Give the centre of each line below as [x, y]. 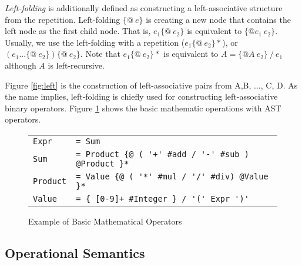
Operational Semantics [75, 252]
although [21, 65]
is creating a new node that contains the [218, 19]
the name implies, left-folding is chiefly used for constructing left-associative [141, 96]
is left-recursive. [76, 65]
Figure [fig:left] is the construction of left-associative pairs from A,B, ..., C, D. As [151, 85]
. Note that [100, 54]
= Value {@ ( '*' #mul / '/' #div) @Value [172, 176]
